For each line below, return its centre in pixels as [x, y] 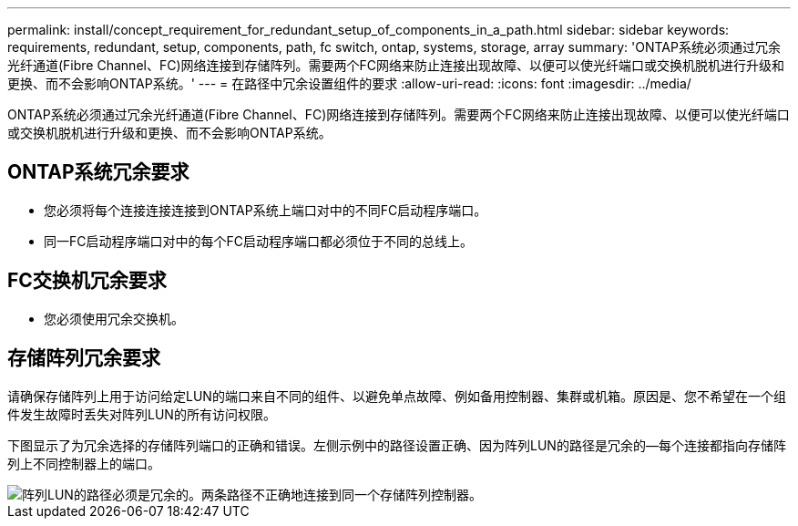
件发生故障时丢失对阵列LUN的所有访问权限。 [142, 414]
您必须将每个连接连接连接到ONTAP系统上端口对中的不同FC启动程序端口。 [266, 210]
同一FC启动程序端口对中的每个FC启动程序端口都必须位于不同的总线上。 [258, 241]
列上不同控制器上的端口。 [84, 463]
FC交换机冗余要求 [87, 281]
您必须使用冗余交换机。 [114, 318]
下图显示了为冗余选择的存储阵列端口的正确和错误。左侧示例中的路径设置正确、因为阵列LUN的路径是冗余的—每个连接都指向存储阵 [397, 445]
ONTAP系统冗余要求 [98, 172]
